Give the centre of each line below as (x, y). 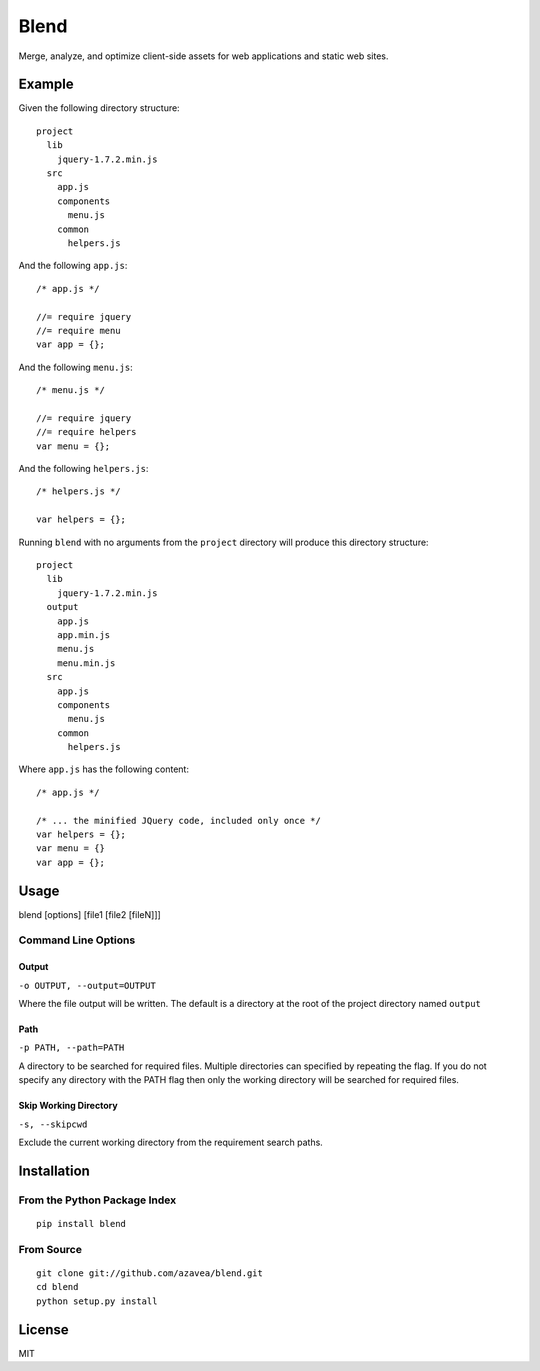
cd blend (57, 1287)
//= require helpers (86, 432)
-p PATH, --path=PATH (71, 1048)
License (43, 1329)
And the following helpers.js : (83, 469)
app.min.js (83, 634)
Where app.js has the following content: (104, 769)
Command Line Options (77, 940)
